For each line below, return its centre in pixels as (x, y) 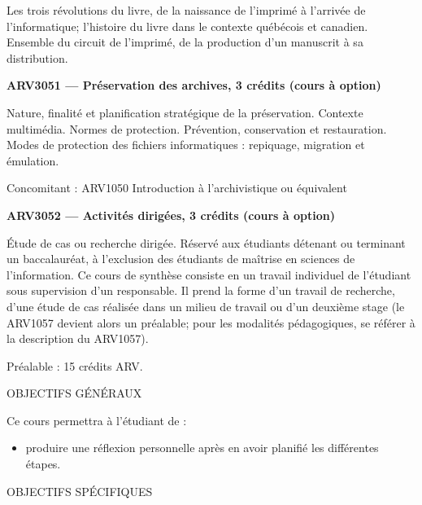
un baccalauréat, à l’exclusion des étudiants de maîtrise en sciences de (181, 259)
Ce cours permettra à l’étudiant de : (97, 420)
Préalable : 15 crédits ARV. (75, 365)
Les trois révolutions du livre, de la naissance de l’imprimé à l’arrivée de (186, 10)
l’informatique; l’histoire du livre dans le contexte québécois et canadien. (187, 26)
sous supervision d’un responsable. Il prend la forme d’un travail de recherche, (201, 290)
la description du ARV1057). (78, 338)
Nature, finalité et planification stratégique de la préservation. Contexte (185, 112)
